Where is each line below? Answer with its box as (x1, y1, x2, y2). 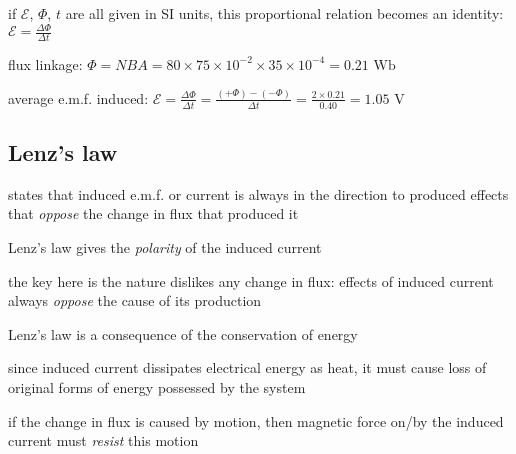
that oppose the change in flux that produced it (8, 203, 299, 224)
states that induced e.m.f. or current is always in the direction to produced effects (8, 183, 509, 204)
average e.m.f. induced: (8, 87, 149, 108)
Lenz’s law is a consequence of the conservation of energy (8, 323, 358, 344)
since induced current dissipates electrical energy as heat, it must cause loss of (8, 357, 487, 378)
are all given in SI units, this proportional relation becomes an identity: (65, 3, 504, 23)
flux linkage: (8, 53, 83, 74)
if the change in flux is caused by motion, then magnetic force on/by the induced (8, 410, 504, 431)
